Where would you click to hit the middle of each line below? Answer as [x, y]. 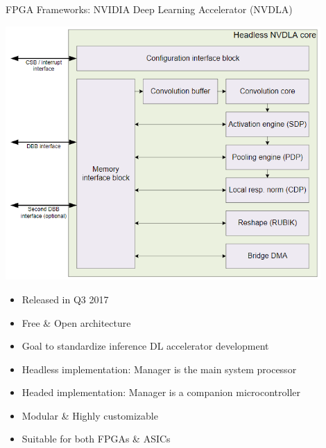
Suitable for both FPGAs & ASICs [96, 439]
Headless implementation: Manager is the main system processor [159, 369]
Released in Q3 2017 [65, 299]
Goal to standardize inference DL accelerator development [145, 346]
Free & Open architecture [76, 322]
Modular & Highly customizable [90, 415]
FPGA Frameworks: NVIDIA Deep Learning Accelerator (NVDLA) [149, 9]
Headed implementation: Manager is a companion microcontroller [161, 392]
